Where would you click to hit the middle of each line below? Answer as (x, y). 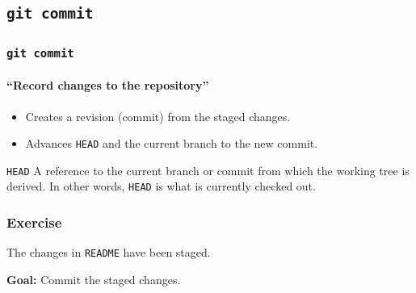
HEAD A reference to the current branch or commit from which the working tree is (208, 170)
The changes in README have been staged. (109, 252)
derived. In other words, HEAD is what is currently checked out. (161, 186)
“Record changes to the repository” (108, 85)
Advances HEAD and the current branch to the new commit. (172, 143)
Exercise (34, 222)
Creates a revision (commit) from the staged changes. (158, 116)
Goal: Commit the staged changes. (94, 279)
